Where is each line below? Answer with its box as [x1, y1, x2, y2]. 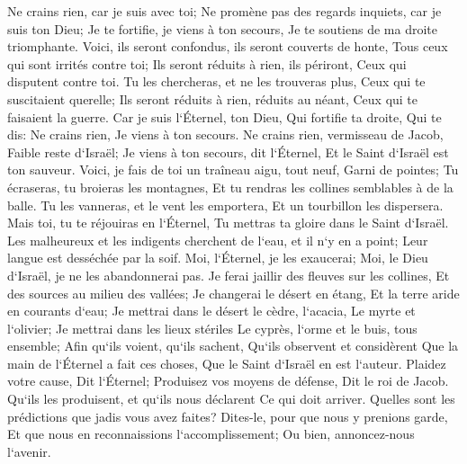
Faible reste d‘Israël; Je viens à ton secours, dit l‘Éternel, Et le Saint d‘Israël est [7, 142, 449, 161]
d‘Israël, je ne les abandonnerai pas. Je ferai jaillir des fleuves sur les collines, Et [7, 265, 450, 284]
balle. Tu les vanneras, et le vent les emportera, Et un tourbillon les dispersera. [7, 195, 444, 214]
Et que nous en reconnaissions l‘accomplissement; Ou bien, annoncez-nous [7, 424, 415, 443]
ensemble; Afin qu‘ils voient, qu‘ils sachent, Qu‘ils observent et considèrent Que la [7, 336, 459, 355]
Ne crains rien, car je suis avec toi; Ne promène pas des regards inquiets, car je [7, 2, 442, 20]
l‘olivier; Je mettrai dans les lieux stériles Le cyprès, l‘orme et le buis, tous [7, 318, 418, 337]
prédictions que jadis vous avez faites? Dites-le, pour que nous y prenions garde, [7, 406, 448, 425]
